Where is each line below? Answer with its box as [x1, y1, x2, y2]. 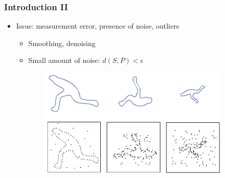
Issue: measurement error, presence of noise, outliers [16, 20, 179, 31]
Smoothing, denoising [28, 37, 96, 48]
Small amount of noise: [28, 55, 100, 65]
